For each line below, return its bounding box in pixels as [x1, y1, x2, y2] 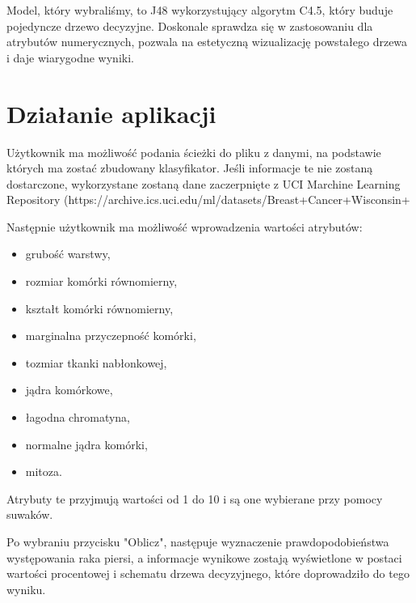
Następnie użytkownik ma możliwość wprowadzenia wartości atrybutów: [6, 218, 363, 235]
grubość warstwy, [25, 245, 111, 262]
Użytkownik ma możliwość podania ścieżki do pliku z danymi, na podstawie [6, 143, 381, 160]
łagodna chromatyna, [25, 409, 131, 426]
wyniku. [6, 580, 46, 597]
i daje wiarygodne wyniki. [6, 49, 134, 66]
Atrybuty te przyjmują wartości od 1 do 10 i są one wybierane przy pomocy [6, 490, 383, 507]
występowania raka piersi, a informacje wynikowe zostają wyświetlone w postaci [6, 549, 402, 566]
